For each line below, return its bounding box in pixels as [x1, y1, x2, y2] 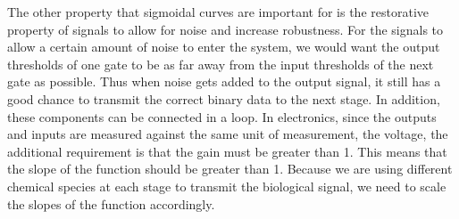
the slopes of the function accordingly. [7, 194, 215, 213]
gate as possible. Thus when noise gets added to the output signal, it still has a [7, 72, 441, 91]
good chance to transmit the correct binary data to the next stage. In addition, [7, 89, 440, 108]
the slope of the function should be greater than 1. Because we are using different [7, 159, 453, 178]
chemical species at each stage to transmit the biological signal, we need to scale [7, 176, 446, 195]
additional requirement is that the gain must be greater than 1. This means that [7, 142, 447, 160]
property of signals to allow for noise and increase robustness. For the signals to [7, 20, 444, 38]
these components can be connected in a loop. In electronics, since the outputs [7, 107, 437, 126]
